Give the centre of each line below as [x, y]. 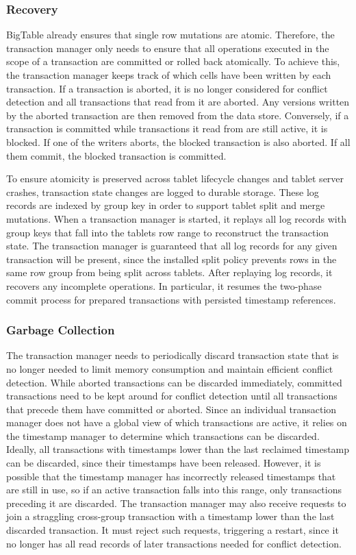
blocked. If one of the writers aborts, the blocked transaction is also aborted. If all [178, 141]
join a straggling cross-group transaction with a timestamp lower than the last [170, 516]
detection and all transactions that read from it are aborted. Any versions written [178, 102]
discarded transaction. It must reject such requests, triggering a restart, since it [173, 530]
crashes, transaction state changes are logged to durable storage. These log [163, 192]
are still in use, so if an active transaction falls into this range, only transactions [174, 490]
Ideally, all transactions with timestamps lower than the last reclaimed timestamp [178, 449]
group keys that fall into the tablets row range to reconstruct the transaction [168, 232]
